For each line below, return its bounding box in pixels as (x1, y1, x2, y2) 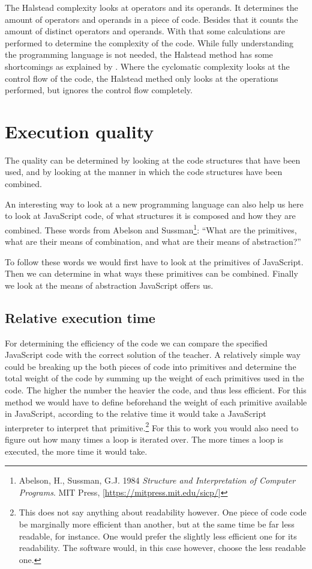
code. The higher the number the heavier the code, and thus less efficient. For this (5, 384, 307, 396)
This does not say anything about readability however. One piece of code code (19, 506, 307, 518)
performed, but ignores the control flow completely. (5, 84, 193, 96)
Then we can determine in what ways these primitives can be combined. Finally (5, 267, 298, 280)
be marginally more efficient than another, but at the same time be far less (19, 518, 295, 531)
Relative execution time (5, 308, 155, 327)
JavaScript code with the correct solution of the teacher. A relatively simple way (5, 348, 301, 361)
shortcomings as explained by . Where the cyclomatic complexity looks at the (5, 60, 290, 72)
